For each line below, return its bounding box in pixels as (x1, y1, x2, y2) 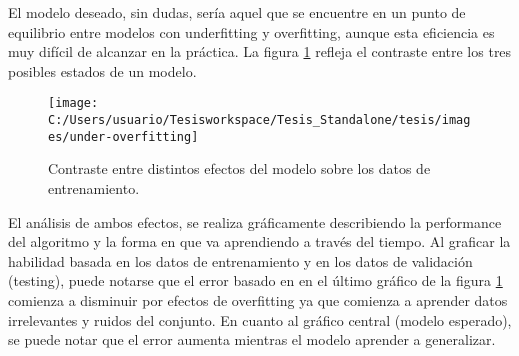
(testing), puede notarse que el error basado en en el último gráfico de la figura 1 (8, 270, 503, 291)
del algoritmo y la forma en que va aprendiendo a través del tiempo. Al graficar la (8, 231, 511, 252)
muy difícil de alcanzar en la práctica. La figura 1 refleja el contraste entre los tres (8, 41, 512, 62)
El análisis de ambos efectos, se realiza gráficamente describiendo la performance (8, 211, 502, 232)
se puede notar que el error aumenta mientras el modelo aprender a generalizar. (8, 329, 496, 350)
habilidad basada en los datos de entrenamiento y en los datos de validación (8, 250, 473, 271)
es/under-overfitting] (48, 129, 199, 144)
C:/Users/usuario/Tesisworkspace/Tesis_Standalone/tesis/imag (48, 113, 471, 128)
